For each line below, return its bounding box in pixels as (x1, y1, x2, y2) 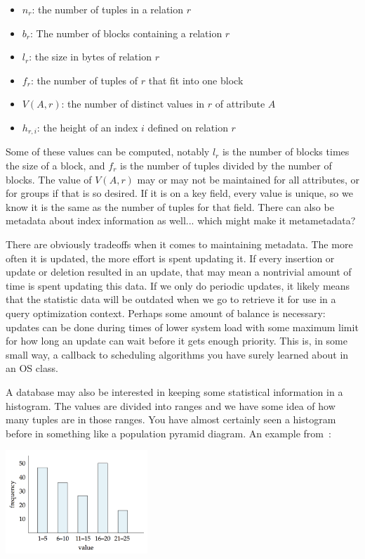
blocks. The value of (6, 172, 92, 186)
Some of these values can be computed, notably (6, 144, 210, 159)
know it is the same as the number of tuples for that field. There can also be (6, 199, 334, 214)
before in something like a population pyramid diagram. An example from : (6, 425, 331, 440)
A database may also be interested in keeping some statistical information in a (6, 384, 343, 399)
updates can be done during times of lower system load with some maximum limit (6, 319, 359, 334)
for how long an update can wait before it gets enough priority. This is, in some (6, 333, 347, 348)
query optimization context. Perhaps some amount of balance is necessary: (6, 305, 326, 320)
